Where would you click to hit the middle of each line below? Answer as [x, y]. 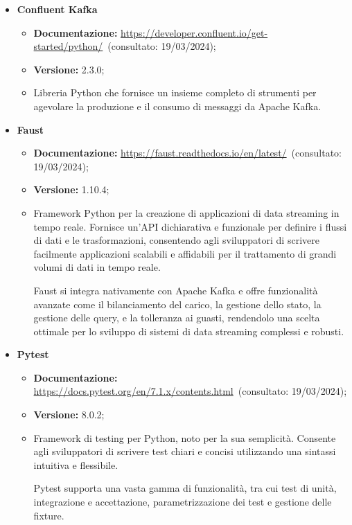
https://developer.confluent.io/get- [194, 32]
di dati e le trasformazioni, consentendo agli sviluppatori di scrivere [176, 240]
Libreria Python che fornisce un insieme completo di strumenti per [175, 92]
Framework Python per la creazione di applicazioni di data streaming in [186, 212]
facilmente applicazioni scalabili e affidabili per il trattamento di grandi [185, 253]
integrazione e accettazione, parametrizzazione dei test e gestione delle [183, 502]
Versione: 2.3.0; [69, 69]
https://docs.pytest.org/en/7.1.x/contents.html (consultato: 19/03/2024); [190, 391]
